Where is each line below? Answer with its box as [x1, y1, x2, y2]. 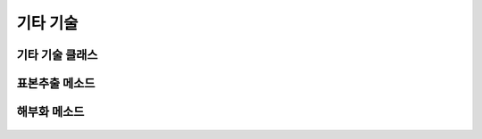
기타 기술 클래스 [16, 47, 98, 62]
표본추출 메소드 [16, 76, 96, 91]
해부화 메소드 [16, 104, 85, 119]
